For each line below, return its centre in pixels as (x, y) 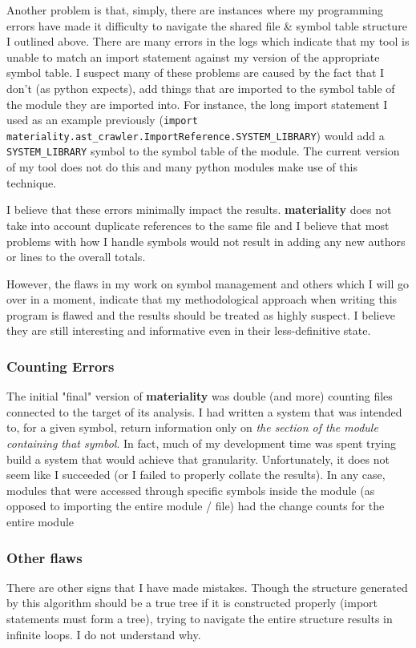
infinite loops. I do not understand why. (104, 634)
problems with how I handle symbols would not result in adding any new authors (206, 241)
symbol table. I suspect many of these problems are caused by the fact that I (196, 72)
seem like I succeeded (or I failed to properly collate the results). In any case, (196, 475)
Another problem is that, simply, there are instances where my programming (195, 10)
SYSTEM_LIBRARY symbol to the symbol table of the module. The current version (203, 151)
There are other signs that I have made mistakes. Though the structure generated (207, 587)
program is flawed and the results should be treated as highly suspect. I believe (201, 314)
